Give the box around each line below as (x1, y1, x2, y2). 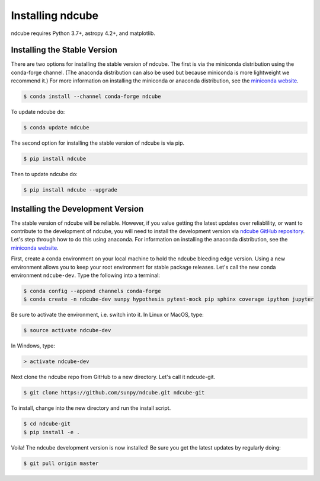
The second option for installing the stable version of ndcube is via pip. (11, 139, 185, 146)
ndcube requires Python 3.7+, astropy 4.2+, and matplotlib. (11, 30, 155, 37)
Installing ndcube (11, 9, 99, 22)
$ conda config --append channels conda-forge (23, 288, 161, 294)
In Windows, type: (11, 342, 56, 349)
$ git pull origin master (23, 460, 99, 467)
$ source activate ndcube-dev (23, 327, 111, 334)
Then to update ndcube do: (11, 171, 78, 178)
